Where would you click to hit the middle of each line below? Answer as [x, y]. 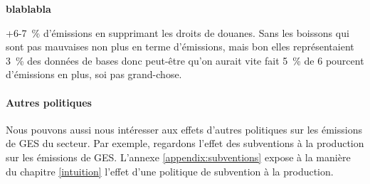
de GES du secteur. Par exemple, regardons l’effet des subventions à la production [185, 143]
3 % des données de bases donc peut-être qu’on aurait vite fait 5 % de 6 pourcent [185, 60]
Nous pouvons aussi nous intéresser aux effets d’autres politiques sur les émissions [184, 129]
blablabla [28, 9]
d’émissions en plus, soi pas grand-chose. [94, 74]
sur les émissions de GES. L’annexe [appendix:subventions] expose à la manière [178, 157]
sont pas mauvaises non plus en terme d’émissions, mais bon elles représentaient [180, 47]
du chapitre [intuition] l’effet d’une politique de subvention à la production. [170, 171]
